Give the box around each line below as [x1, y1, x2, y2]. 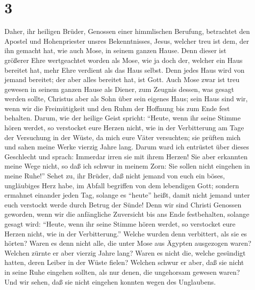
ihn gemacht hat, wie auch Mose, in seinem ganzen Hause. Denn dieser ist [4, 45, 227, 56]
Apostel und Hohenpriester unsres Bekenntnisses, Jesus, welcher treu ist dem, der [4, 35, 249, 46]
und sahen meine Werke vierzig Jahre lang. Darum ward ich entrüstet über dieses [4, 142, 249, 152]
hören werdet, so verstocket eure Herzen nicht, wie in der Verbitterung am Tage [4, 122, 244, 133]
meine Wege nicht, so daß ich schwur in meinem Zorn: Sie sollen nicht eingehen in [4, 161, 250, 171]
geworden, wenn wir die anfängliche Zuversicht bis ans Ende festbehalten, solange [4, 209, 250, 219]
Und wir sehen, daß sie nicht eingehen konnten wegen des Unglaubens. [4, 276, 216, 287]
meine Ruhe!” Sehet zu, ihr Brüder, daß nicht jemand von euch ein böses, [4, 171, 225, 181]
